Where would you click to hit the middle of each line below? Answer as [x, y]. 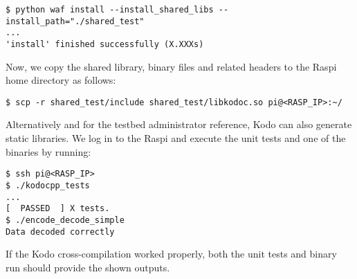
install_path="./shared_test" [75, 21]
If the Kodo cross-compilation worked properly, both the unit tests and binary [171, 254]
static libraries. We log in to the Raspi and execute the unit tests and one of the [176, 138]
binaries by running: [48, 151]
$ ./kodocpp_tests [48, 185]
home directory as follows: [61, 80]
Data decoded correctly [60, 232]
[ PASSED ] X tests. [58, 209]
